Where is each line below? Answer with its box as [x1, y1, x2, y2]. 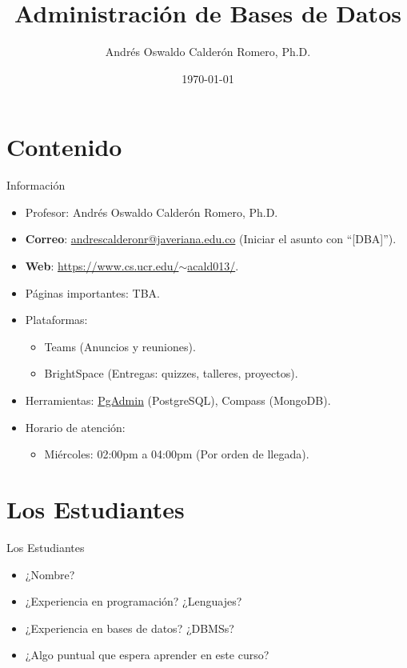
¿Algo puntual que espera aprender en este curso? [25, 646, 269, 663]
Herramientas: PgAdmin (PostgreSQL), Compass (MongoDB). [25, 392, 331, 408]
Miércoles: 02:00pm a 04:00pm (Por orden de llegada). [44, 446, 309, 462]
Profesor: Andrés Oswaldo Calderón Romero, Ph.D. [25, 203, 278, 220]
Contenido [6, 130, 122, 163]
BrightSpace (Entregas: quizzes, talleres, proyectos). [44, 365, 298, 382]
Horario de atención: [25, 418, 126, 435]
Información [6, 177, 66, 194]
